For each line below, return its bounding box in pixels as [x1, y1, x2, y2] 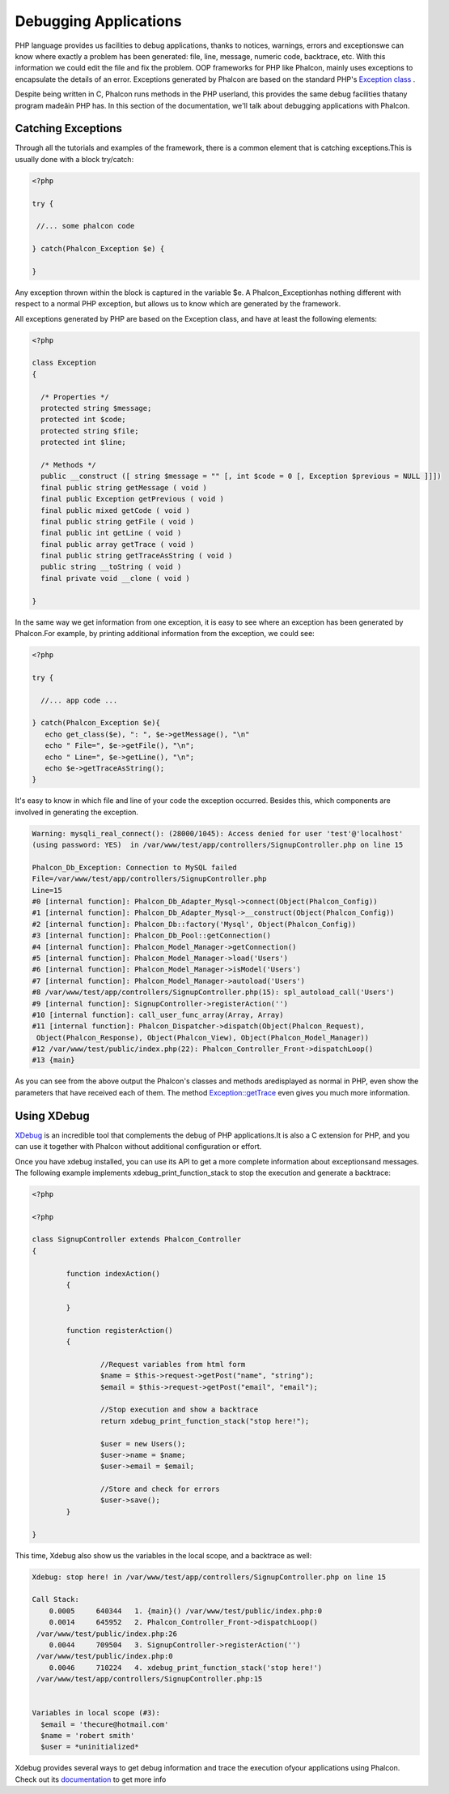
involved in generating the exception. [15, 807, 139, 817]
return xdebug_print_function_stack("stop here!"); [100, 1416, 310, 1425]
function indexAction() [66, 1269, 161, 1278]
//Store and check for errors [100, 1484, 220, 1494]
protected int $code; [40, 415, 127, 425]
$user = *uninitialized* [40, 1742, 139, 1752]
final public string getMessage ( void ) [40, 483, 208, 492]
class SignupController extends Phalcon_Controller [32, 1235, 242, 1244]
